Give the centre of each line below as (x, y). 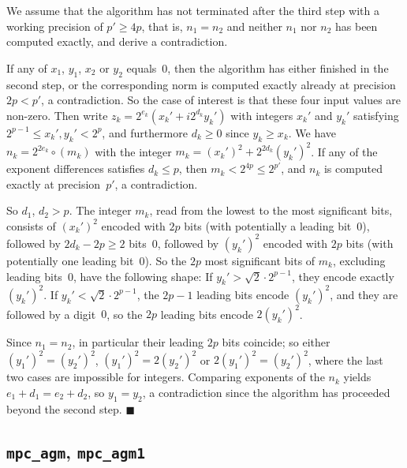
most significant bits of (260, 260)
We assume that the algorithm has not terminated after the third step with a (193, 10)
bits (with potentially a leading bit (268, 225)
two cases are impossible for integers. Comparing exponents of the (166, 377)
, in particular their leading (138, 342)
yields (357, 377)
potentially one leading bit (70, 260)
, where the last (345, 359)
